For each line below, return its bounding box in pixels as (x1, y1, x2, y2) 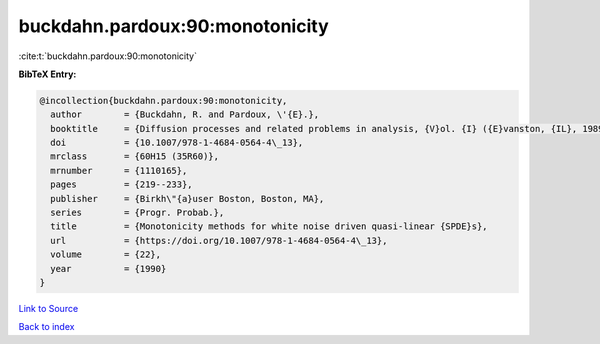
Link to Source (18, 302, 79, 314)
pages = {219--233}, (50, 179, 194, 190)
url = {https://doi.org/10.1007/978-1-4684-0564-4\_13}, (50, 235, 388, 246)
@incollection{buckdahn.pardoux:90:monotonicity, (39, 95, 288, 106)
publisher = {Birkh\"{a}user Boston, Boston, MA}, (50, 193, 325, 204)
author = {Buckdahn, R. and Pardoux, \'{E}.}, (50, 109, 320, 120)
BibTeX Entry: (18, 68, 77, 80)
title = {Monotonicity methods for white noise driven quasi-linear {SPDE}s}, (50, 221, 489, 232)
